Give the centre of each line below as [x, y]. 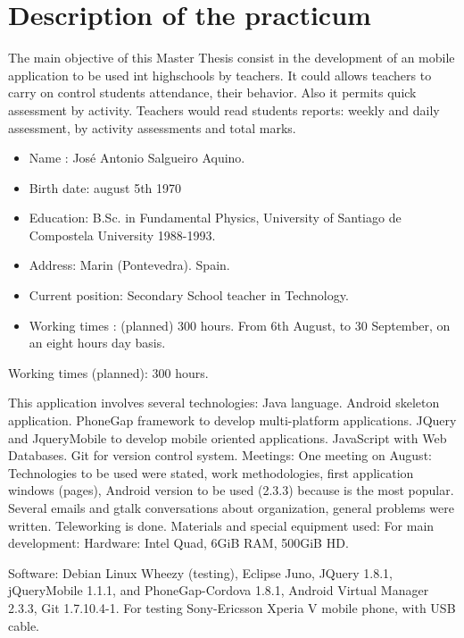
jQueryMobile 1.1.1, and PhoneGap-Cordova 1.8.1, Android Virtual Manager [219, 590]
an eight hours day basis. [97, 343]
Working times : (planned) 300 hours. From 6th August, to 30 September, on [240, 325]
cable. [24, 625]
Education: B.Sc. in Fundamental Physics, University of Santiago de [215, 218]
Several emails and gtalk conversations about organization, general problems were [231, 508]
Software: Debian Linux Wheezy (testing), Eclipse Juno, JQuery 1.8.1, [200, 572]
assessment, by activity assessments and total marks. [152, 127]
